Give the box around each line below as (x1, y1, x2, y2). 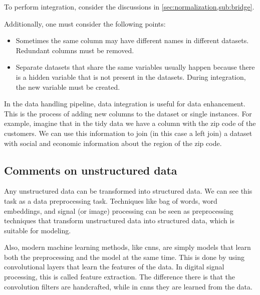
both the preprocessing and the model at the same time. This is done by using (4, 251, 245, 262)
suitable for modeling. (4, 225, 71, 235)
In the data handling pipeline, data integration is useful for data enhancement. (4, 98, 245, 109)
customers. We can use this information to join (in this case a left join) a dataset (4, 127, 252, 138)
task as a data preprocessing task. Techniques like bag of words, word (4, 195, 217, 206)
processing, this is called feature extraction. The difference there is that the (4, 271, 235, 282)
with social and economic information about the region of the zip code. (4, 137, 222, 148)
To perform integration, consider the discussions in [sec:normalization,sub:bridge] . (4, 2, 254, 12)
